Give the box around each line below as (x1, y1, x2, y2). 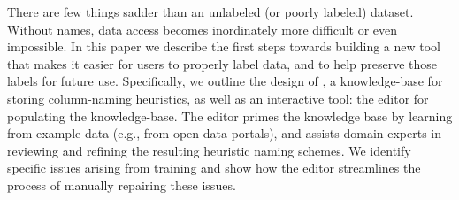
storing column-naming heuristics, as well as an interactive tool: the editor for (7, 88, 429, 107)
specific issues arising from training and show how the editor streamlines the (7, 158, 421, 177)
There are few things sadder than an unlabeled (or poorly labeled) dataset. (7, 3, 414, 20)
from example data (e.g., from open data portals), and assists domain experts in (7, 124, 442, 142)
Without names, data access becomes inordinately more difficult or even (7, 19, 397, 38)
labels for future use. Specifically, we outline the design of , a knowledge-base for (7, 72, 443, 90)
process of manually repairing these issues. (7, 175, 236, 194)
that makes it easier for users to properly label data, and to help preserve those (7, 54, 438, 73)
